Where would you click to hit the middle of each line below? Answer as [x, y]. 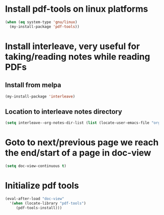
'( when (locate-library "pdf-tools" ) [48, 203]
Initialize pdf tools [42, 186]
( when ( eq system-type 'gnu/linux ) [41, 22]
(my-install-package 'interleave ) [40, 96]
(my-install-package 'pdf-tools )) [44, 26]
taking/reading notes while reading [78, 57]
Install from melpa [33, 85]
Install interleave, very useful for [72, 46]
